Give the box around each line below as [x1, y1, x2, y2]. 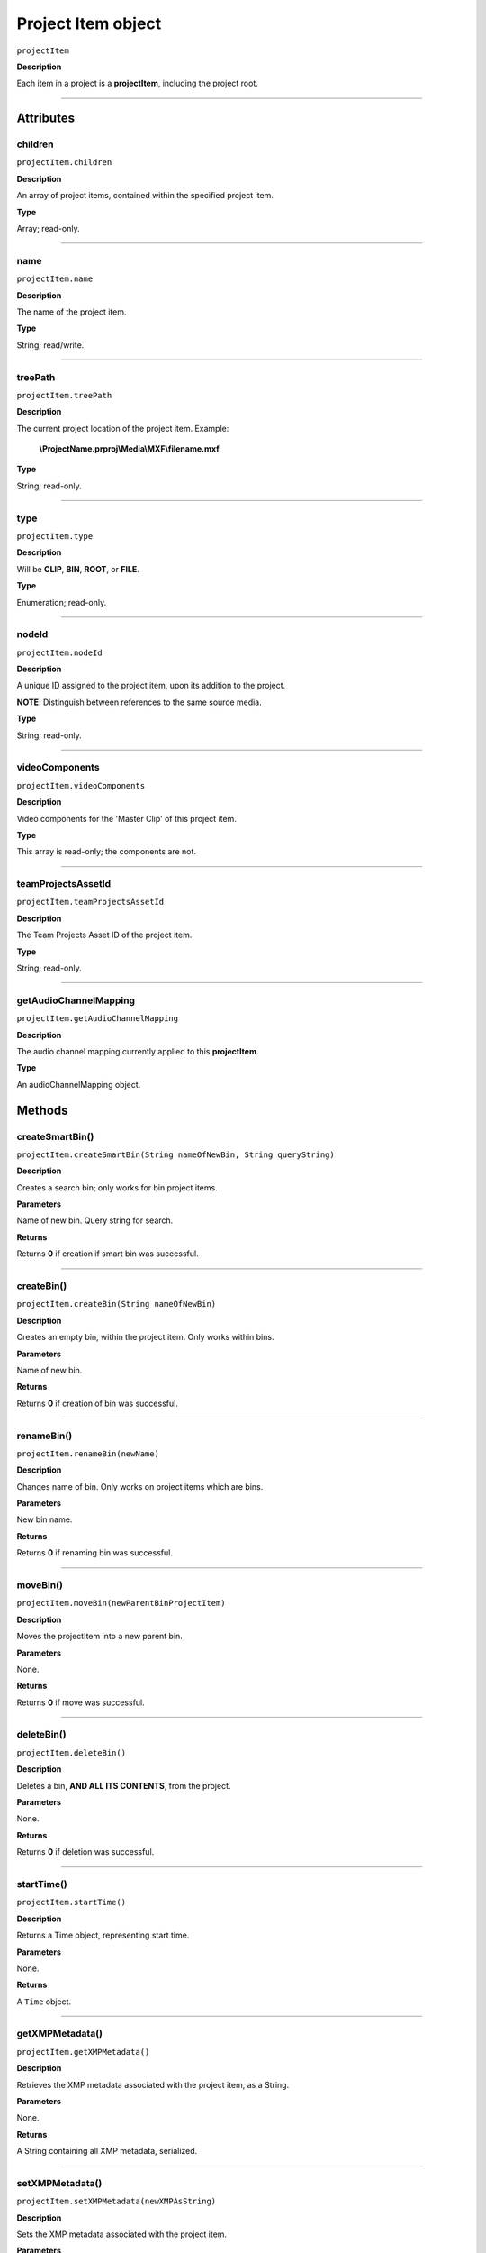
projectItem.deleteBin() [16, 1747, 126, 1757]
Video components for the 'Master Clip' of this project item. [16, 813, 238, 824]
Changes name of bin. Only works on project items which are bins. [16, 1481, 264, 1491]
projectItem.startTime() [16, 1897, 126, 1908]
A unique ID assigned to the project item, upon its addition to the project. [16, 680, 286, 691]
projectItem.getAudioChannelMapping [16, 1014, 179, 1024]
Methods [16, 1102, 68, 1117]
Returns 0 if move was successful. [16, 1697, 146, 1708]
